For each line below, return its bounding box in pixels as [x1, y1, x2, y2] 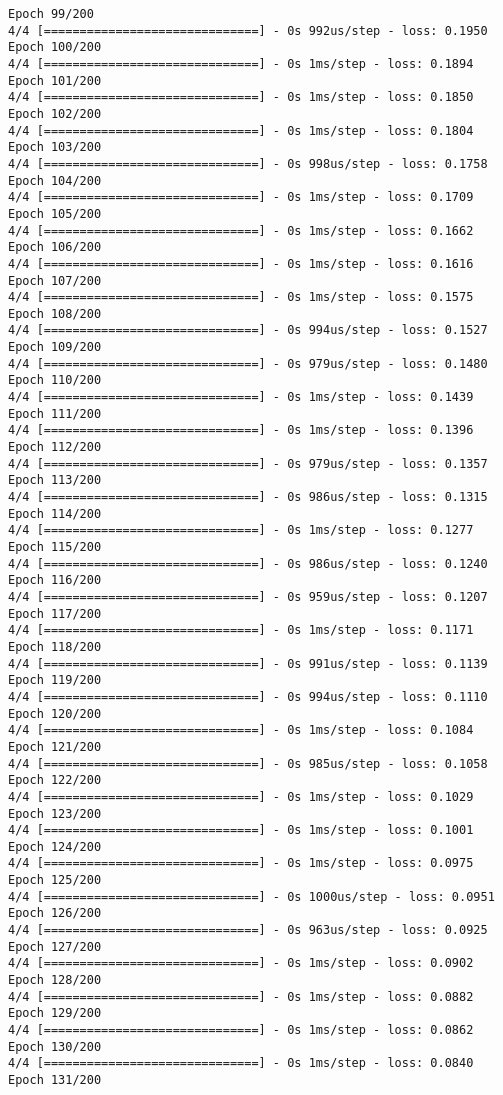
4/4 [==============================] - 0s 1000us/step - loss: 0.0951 [8, 889, 495, 904]
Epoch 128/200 [8, 973, 102, 988]
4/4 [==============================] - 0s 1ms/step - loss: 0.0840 [8, 1056, 474, 1071]
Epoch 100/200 [8, 40, 102, 55]
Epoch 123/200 [8, 806, 102, 821]
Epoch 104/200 [8, 173, 102, 188]
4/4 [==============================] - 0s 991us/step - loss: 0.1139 [8, 656, 488, 671]
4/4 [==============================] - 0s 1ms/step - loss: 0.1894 [8, 56, 474, 71]
